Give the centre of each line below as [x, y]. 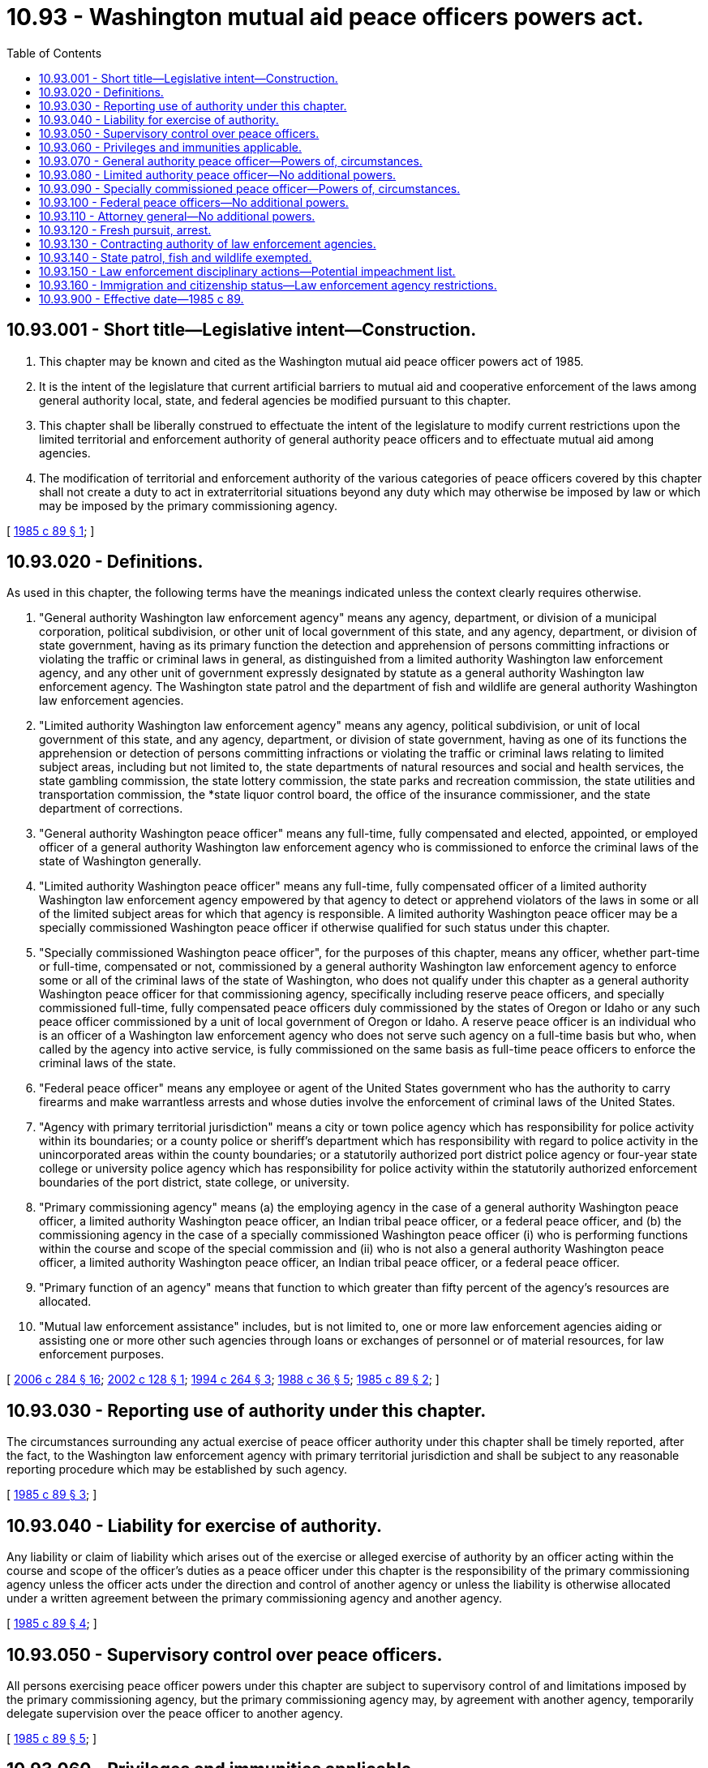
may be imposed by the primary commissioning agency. [189, 505]
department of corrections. [111, 809]
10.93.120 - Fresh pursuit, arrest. [125, 230]
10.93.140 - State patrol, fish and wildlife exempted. [176, 257]
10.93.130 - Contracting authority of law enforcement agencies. [208, 243]
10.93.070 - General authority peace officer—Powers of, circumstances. [231, 161]
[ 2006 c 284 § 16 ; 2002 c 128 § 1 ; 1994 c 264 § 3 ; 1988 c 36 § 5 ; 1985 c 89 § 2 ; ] [223, 1380]
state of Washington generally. [120, 861]
